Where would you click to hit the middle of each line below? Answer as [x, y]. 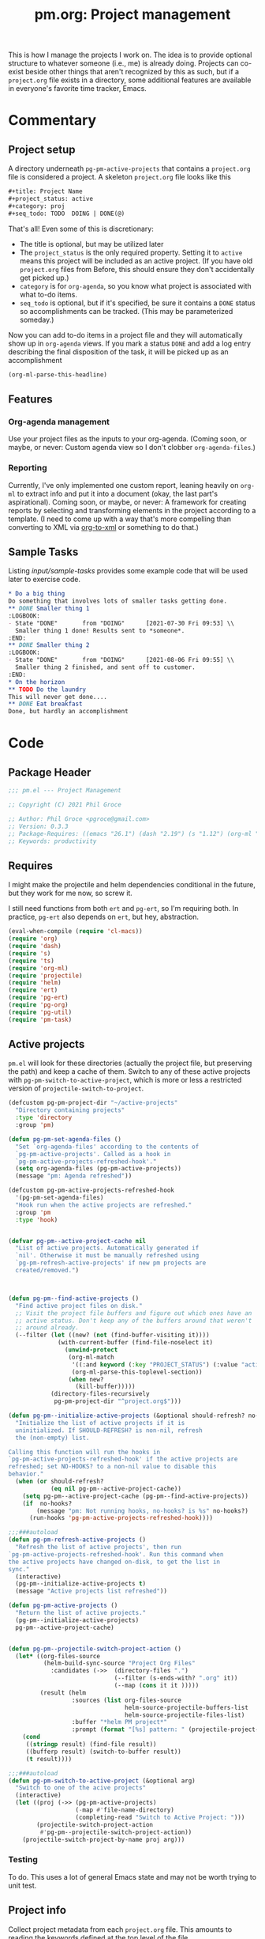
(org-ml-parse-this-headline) [58, 374]
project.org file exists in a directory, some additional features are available [130, 80]
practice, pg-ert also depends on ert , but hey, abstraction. [104, 917]
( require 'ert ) [33, 990]
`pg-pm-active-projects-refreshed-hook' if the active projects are [123, 1459]
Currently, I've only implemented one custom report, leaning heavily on [123, 485]
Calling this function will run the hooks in [84, 1452]
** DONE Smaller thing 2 [49, 645]
